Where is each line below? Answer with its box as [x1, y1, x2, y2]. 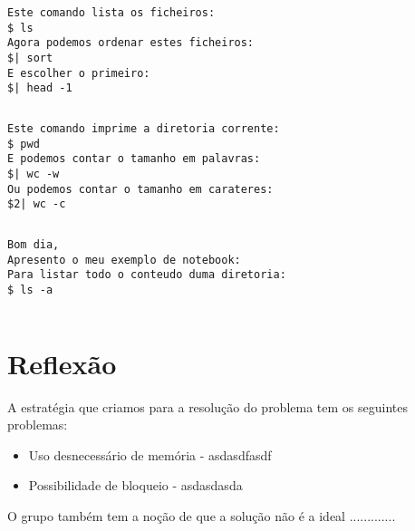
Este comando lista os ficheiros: [7, 6, 216, 19]
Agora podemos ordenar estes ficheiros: [7, 36, 255, 50]
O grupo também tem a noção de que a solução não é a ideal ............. [7, 507, 396, 525]
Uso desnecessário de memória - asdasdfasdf [28, 445, 272, 464]
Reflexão [7, 344, 117, 381]
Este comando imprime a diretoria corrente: [7, 121, 280, 135]
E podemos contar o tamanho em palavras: [7, 152, 261, 166]
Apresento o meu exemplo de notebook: [7, 253, 241, 266]
